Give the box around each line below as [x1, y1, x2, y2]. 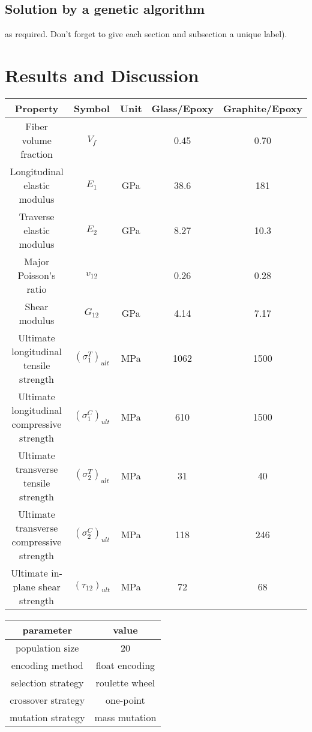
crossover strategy [10, 692, 85, 707]
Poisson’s [17, 268, 56, 282]
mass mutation [94, 710, 157, 724]
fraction [20, 146, 53, 161]
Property [14, 101, 59, 115]
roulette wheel [95, 675, 155, 689]
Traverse [19, 209, 55, 223]
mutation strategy [10, 710, 85, 724]
